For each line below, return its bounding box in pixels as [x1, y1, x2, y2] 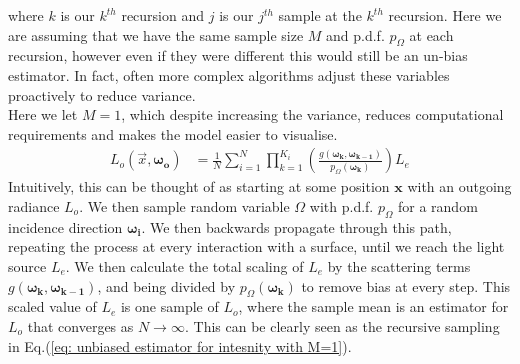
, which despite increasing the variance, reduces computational [121, 104, 504, 125]
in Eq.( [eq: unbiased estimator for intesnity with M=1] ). [8, 335, 352, 356]
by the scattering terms [327, 255, 471, 276]
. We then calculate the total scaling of [65, 255, 304, 276]
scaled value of [8, 296, 97, 317]
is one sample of [120, 296, 219, 317]
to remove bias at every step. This [301, 275, 511, 296]
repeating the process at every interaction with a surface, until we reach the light [8, 236, 505, 257]
